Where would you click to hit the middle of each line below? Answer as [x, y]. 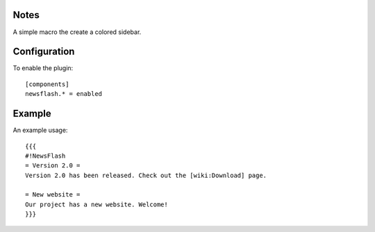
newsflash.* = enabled [64, 94]
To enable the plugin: [43, 68]
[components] [47, 84]
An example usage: [40, 130]
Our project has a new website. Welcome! [97, 204]
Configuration [44, 52]
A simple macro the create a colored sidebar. [77, 32]
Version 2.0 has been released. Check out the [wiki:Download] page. [146, 175]
